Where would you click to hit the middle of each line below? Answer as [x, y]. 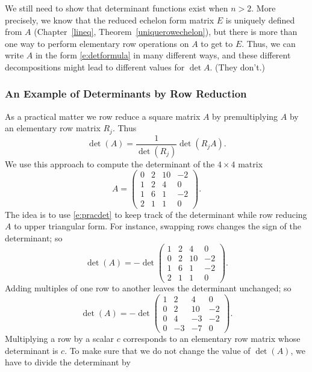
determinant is [32, 350]
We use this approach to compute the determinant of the [110, 163]
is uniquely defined [260, 20]
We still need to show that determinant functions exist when [117, 8]
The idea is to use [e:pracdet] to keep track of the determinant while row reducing [156, 214]
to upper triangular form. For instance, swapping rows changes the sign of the [158, 226]
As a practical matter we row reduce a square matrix [103, 116]
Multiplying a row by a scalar [60, 339]
